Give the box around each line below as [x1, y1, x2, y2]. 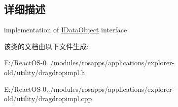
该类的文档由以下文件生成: [4, 41, 89, 51]
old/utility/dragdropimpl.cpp [4, 93, 92, 104]
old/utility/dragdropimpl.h [4, 67, 85, 77]
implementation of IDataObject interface [4, 25, 127, 35]
